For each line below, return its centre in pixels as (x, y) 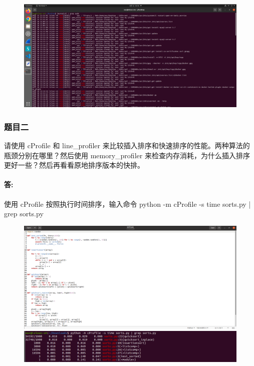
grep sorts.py (24, 214)
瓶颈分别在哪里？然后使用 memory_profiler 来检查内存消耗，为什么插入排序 (127, 155)
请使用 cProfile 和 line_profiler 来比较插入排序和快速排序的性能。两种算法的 (127, 145)
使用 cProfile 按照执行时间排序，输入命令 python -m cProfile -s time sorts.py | (128, 204)
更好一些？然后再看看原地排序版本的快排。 (74, 165)
